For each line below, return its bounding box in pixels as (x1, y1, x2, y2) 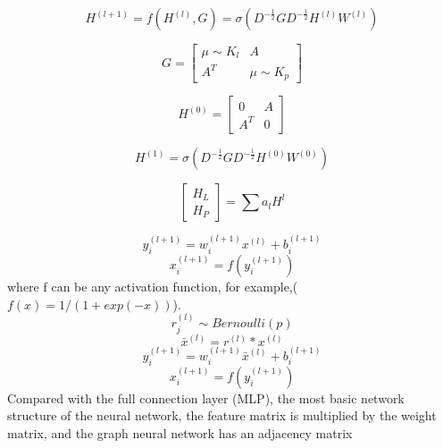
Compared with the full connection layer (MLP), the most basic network (7, 388, 405, 407)
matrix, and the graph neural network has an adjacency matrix (7, 423, 353, 442)
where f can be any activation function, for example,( (7, 277, 298, 296)
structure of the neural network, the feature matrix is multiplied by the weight (7, 406, 437, 425)
